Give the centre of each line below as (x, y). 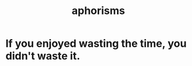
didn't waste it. (43, 56)
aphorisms (98, 11)
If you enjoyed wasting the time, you (96, 44)
